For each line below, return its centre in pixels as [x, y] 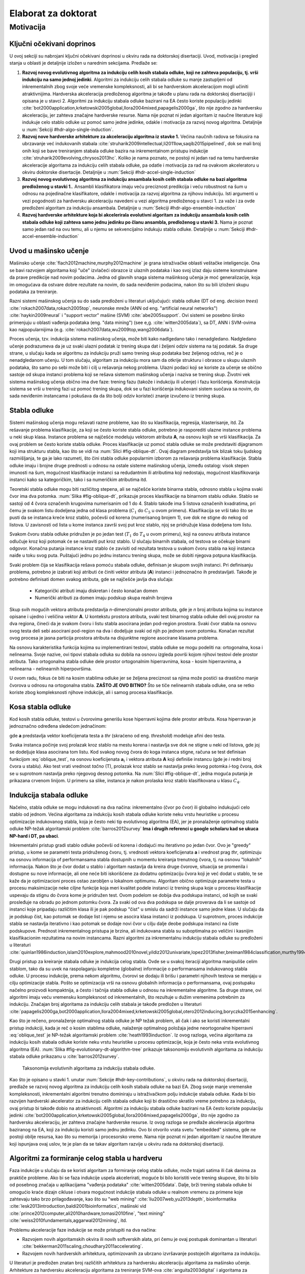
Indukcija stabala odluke [49, 795]
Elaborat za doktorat [53, 13]
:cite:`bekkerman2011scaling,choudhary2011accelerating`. [83, 1246]
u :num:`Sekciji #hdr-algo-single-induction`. [68, 129]
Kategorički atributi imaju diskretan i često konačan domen [96, 591]
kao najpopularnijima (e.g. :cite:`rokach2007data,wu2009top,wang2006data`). [91, 329]
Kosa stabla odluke [40, 707]
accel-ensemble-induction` [51, 236]
